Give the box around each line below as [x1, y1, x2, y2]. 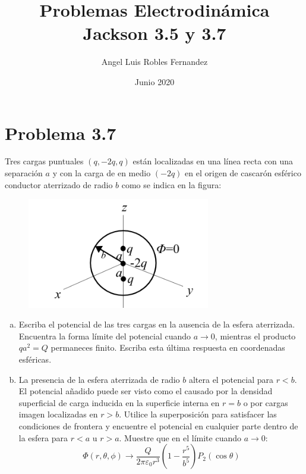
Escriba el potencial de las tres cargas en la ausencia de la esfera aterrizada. [18, 318, 295, 330]
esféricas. [18, 353, 52, 366]
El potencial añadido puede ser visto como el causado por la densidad [18, 385, 273, 397]
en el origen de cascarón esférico [185, 167, 301, 179]
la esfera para [18, 431, 68, 444]
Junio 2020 [134, 75, 175, 88]
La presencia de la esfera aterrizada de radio [18, 373, 180, 385]
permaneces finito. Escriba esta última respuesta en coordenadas [51, 341, 285, 354]
